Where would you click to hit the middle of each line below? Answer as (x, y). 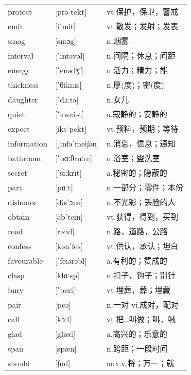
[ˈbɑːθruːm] (74, 158)
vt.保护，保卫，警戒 (142, 12)
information (28, 143)
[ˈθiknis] (68, 84)
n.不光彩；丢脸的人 (141, 202)
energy (19, 70)
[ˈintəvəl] (70, 55)
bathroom (25, 158)
